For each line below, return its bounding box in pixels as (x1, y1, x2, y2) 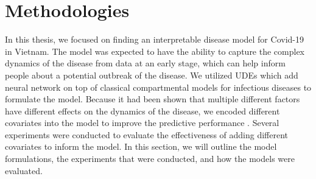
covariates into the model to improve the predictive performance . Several (5, 116, 279, 129)
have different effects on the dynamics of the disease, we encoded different (5, 104, 280, 117)
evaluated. (5, 164, 43, 177)
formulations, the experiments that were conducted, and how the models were (5, 152, 295, 165)
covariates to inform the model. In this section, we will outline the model (5, 140, 277, 153)
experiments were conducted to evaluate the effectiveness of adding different (5, 128, 289, 141)
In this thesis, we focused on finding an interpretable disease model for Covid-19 (5, 33, 304, 46)
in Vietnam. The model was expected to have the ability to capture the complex (5, 44, 305, 57)
